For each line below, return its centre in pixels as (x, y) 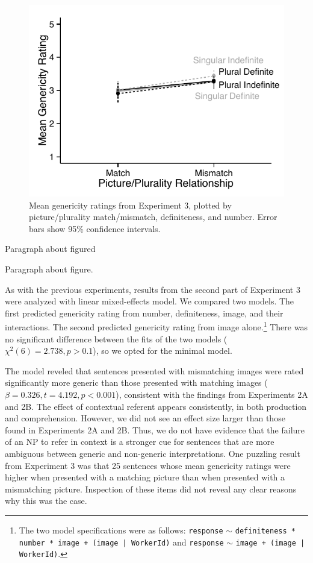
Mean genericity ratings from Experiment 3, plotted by (130, 205)
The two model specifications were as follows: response (121, 530)
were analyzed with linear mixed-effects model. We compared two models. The (150, 301)
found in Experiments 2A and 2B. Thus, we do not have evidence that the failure (155, 429)
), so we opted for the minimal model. (163, 351)
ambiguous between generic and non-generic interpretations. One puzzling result (153, 453)
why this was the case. (46, 501)
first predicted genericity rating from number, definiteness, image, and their (144, 313)
